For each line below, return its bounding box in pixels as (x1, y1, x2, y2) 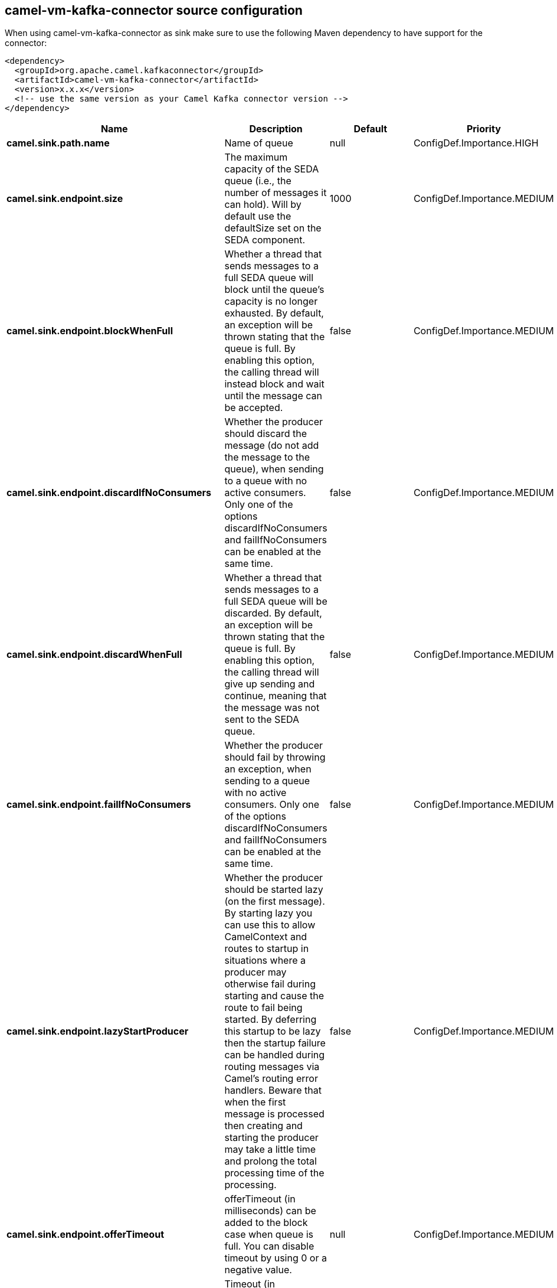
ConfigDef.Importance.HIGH (413, 137, 539, 149)
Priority (466, 123, 501, 135)
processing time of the (224, 1167, 325, 1179)
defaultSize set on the (224, 222, 322, 234)
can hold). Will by (224, 198, 302, 211)
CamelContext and (224, 931, 307, 943)
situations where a (224, 954, 306, 967)
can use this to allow (224, 919, 316, 931)
